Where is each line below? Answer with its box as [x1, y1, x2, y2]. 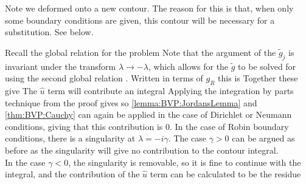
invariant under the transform [5, 60, 116, 72]
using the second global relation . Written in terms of [5, 72, 203, 84]
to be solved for [238, 60, 296, 72]
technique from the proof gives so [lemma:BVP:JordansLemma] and [5, 96, 257, 109]
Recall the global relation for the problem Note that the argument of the [5, 46, 276, 58]
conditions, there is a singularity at [5, 132, 136, 145]
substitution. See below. [5, 26, 94, 38]
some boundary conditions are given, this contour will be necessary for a [5, 13, 275, 26]
